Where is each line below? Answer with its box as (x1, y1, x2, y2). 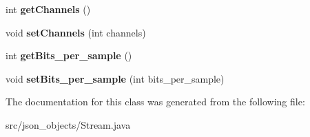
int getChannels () (6, 2, 91, 16)
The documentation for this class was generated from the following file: (6, 94, 305, 109)
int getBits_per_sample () (6, 48, 132, 63)
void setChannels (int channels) (6, 25, 146, 39)
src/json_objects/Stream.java (6, 117, 131, 131)
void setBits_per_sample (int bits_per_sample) (6, 71, 225, 85)
